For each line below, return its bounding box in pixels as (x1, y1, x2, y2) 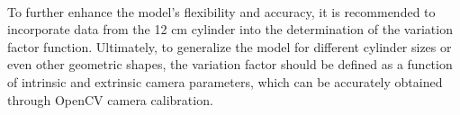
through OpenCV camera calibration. (7, 90, 213, 109)
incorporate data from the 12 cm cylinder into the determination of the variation (7, 20, 453, 39)
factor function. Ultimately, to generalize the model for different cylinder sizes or (7, 37, 452, 56)
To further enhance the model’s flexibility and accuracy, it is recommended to (7, 2, 436, 21)
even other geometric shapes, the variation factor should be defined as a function (7, 55, 453, 74)
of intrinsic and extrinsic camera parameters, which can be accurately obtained (7, 72, 443, 91)
